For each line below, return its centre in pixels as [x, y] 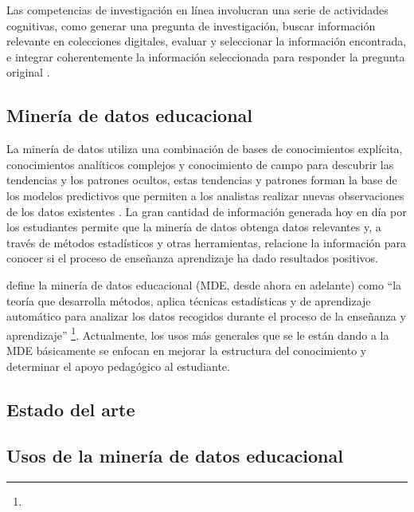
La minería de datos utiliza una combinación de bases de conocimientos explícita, [205, 149]
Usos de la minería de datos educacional [175, 456]
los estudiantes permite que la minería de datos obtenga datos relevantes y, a [194, 227]
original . [28, 72]
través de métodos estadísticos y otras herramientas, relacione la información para [207, 242]
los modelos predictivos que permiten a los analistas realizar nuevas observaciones [205, 195]
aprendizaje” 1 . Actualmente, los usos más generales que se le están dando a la [198, 333]
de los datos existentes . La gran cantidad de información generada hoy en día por [207, 211]
